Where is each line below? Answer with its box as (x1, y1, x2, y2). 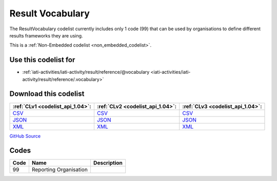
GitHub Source (9, 133, 41, 139)
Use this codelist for (9, 55, 75, 64)
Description (93, 159, 123, 167)
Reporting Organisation (31, 166, 88, 173)
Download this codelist (9, 90, 85, 98)
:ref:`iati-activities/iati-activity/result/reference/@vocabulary (22, 69, 150, 75)
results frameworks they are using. (9, 32, 83, 38)
